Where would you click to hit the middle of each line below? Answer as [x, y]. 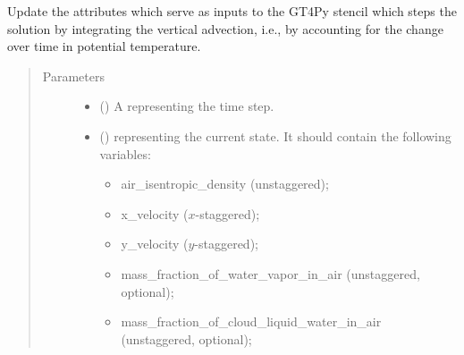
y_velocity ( [155, 244]
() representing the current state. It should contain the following [275, 135]
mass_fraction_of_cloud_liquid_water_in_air [251, 321]
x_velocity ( [155, 213]
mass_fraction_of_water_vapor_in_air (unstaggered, [270, 273]
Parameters [73, 76]
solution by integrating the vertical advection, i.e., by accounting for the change [225, 28]
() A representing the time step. [187, 106]
